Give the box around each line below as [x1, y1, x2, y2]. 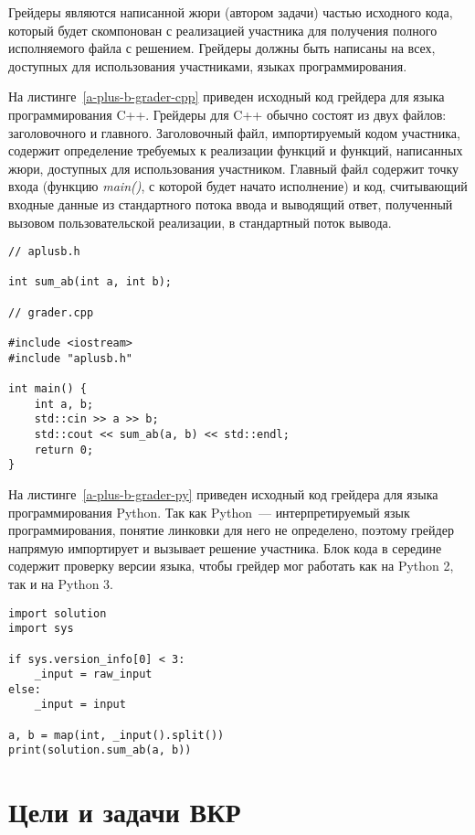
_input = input [34, 698, 126, 712]
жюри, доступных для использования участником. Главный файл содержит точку [8, 158, 459, 177]
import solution [8, 606, 107, 620]
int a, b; [34, 397, 94, 411]
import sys [8, 622, 74, 636]
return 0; [34, 443, 94, 456]
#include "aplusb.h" [8, 351, 133, 365]
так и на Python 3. [8, 573, 113, 593]
